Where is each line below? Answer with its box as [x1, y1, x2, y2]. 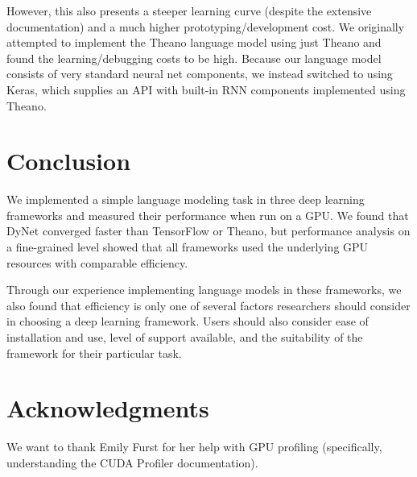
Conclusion [6, 144, 131, 177]
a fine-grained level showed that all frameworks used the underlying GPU [6, 238, 369, 255]
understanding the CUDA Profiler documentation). [6, 454, 258, 471]
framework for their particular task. [6, 344, 182, 361]
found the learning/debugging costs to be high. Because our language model [6, 49, 382, 66]
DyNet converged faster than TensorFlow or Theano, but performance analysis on [6, 222, 411, 239]
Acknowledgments [6, 392, 209, 425]
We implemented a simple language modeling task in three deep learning [6, 191, 365, 208]
